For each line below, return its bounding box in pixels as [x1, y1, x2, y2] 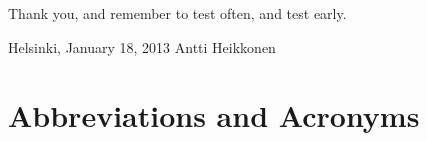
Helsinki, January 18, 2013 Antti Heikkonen [8, 36, 276, 57]
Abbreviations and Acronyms [8, 95, 420, 136]
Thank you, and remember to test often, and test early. [8, 3, 347, 23]
